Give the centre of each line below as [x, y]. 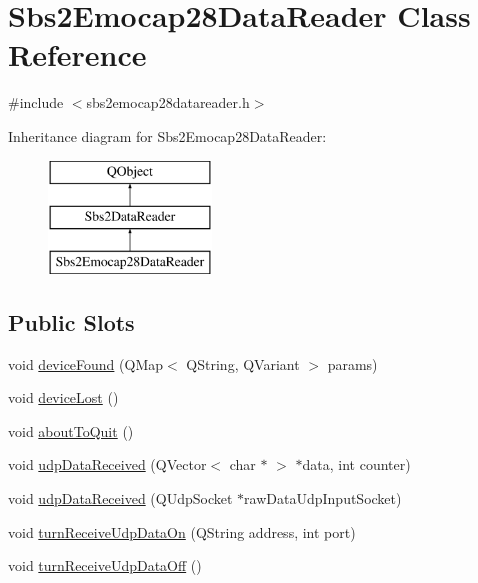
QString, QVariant [243, 363]
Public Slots [71, 321]
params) [352, 363]
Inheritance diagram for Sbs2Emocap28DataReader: [167, 135]
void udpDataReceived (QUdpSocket [120, 498]
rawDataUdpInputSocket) [323, 498]
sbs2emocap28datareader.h [168, 102]
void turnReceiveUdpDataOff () [105, 565]
